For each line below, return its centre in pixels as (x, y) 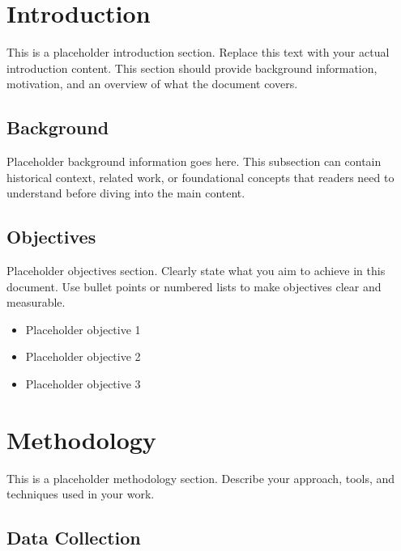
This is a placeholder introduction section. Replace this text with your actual (198, 52)
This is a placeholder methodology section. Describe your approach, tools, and (201, 478)
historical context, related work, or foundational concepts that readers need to (200, 177)
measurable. (36, 302)
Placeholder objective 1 (83, 329)
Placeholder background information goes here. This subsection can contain (194, 161)
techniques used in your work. (81, 494)
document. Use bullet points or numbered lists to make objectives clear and (194, 286)
